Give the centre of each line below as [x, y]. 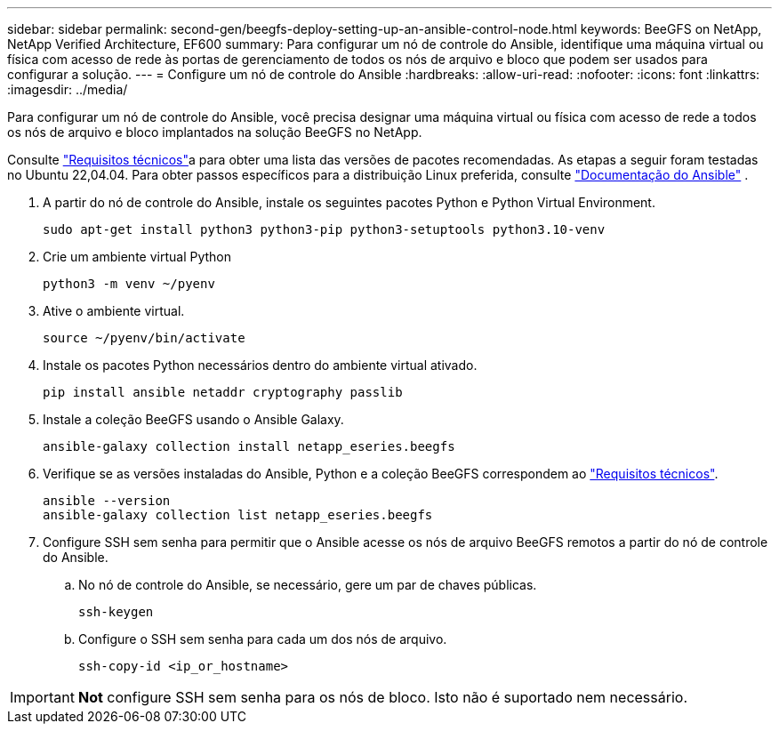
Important [42, 697]
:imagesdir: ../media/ [68, 89]
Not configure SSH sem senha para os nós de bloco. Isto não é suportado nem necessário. [382, 697]
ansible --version [107, 501]
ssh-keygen [116, 612]
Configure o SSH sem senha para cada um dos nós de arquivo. [263, 639]
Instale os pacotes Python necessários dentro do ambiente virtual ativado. [260, 365]
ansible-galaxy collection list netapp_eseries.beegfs [238, 515]
